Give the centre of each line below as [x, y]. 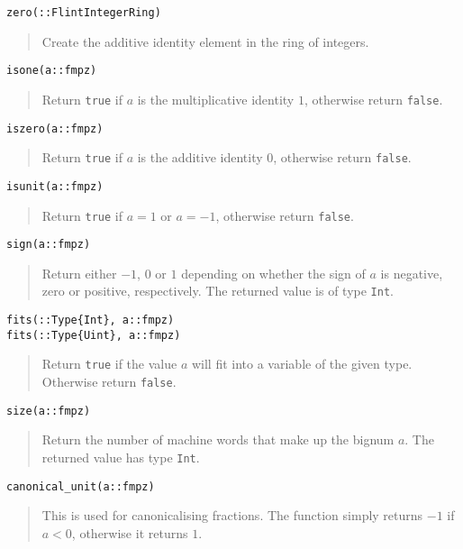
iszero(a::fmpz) [55, 128]
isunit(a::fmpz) [55, 186]
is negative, [412, 273]
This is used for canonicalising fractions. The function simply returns [232, 515]
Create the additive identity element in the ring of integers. [205, 41]
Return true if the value [109, 364]
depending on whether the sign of [273, 273]
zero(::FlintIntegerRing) [84, 13]
